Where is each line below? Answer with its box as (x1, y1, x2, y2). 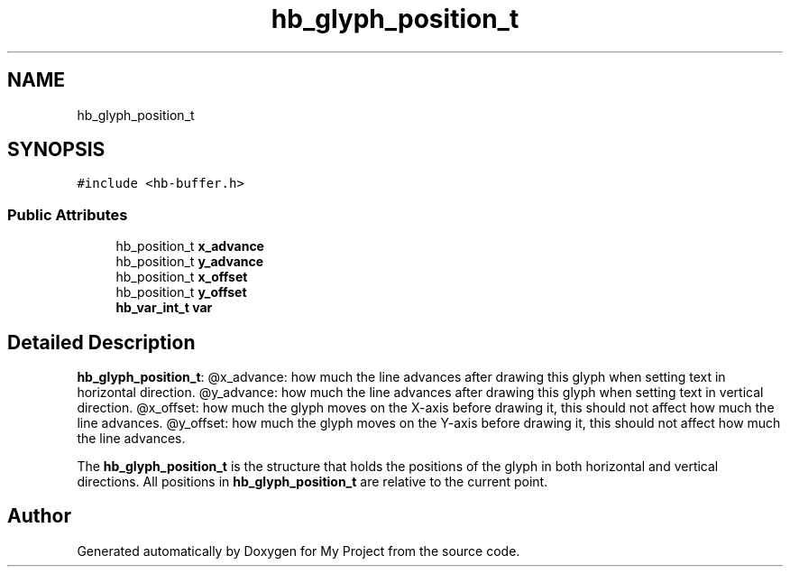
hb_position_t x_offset (115, 269, 248, 285)
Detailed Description (7, 330, 196, 354)
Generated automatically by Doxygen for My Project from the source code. (77, 542, 520, 559)
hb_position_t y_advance (115, 254, 264, 270)
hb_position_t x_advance (115, 238, 264, 255)
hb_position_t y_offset (115, 284, 247, 301)
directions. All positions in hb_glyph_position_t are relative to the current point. (77, 474, 548, 490)
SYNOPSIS (7, 138, 106, 162)
